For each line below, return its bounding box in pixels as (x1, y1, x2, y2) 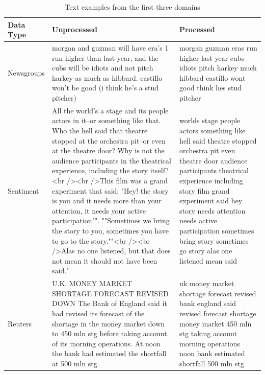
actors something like (179, 125, 246, 136)
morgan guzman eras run (179, 42, 257, 53)
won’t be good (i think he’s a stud (52, 82, 159, 93)
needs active (179, 215, 218, 226)
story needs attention (179, 205, 246, 216)
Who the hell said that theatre (52, 125, 148, 136)
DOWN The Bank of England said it (52, 298, 167, 309)
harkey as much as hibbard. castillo (52, 72, 163, 83)
